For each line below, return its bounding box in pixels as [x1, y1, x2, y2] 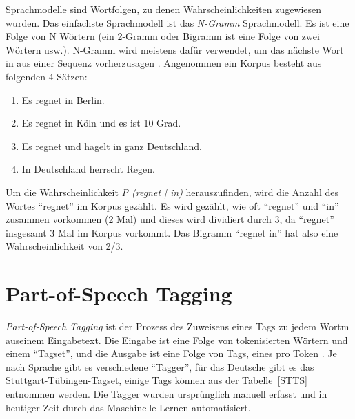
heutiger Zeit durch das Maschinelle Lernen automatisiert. [6, 400, 251, 414]
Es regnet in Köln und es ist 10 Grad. [21, 116, 181, 130]
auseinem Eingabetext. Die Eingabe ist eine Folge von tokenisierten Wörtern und [6, 332, 348, 347]
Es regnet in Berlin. [21, 92, 105, 107]
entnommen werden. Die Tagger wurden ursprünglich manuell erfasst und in [6, 387, 327, 400]
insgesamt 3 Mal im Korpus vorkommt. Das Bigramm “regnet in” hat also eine [6, 225, 338, 239]
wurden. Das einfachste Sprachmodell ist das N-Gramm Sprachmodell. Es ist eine [6, 15, 349, 30]
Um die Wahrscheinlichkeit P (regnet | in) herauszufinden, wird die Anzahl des [6, 184, 339, 199]
